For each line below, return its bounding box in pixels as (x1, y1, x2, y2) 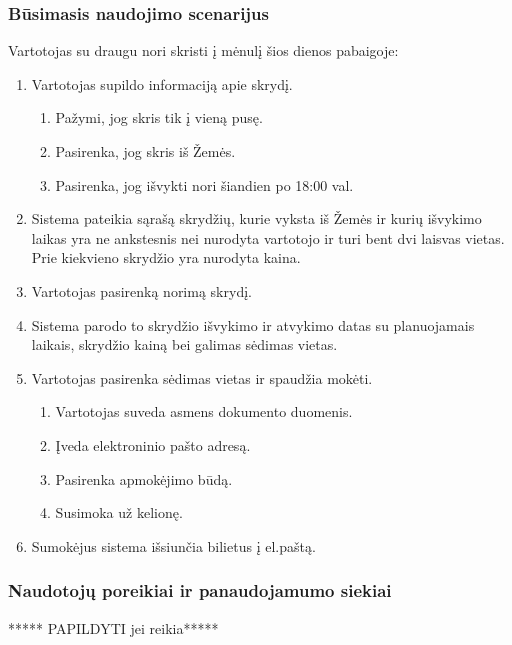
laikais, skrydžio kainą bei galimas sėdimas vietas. (31, 334, 338, 355)
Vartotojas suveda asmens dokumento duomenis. (55, 401, 353, 422)
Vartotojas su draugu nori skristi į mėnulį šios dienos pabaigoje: (8, 40, 399, 61)
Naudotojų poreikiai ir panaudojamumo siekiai (8, 578, 392, 603)
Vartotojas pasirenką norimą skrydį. (31, 280, 252, 301)
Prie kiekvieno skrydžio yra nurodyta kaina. (31, 247, 301, 268)
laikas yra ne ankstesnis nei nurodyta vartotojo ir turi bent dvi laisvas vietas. (31, 227, 505, 248)
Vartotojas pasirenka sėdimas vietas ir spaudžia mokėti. (31, 367, 373, 388)
